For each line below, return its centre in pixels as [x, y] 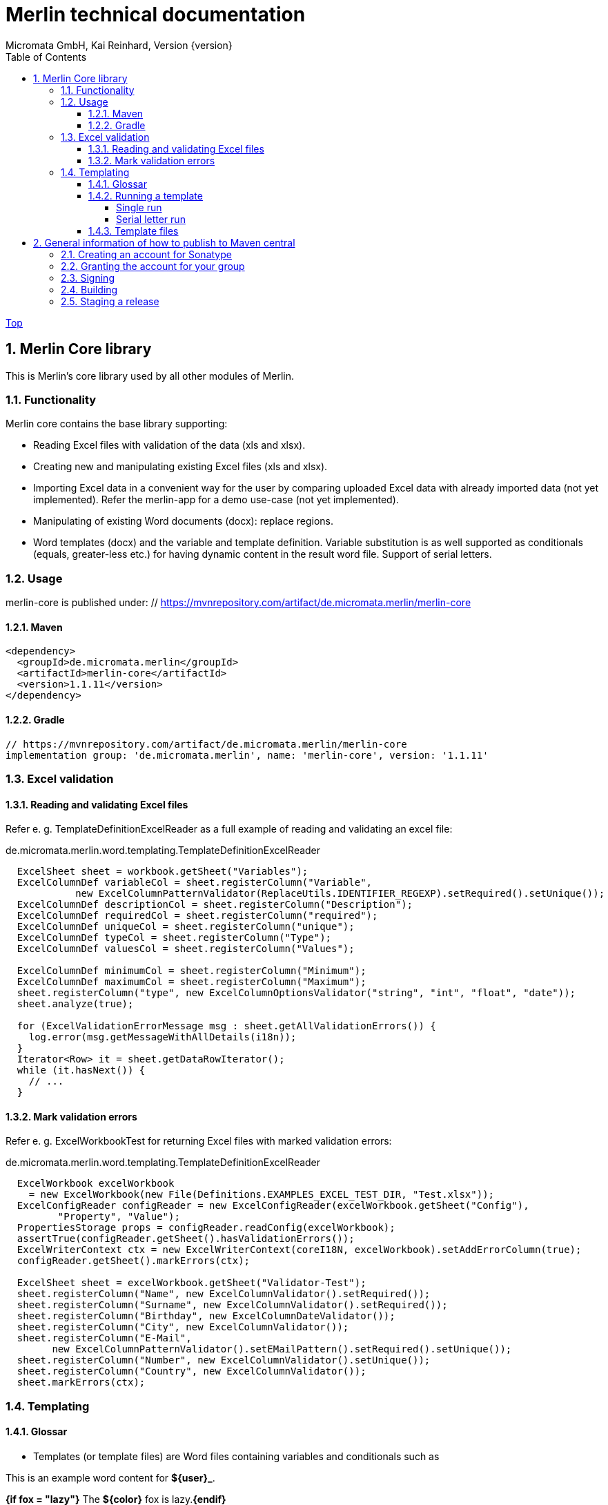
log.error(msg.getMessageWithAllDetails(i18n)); [163, 1037]
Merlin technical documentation [156, 14]
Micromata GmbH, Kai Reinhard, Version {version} [119, 45]
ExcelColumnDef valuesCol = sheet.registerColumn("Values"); [186, 949]
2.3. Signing [88, 278]
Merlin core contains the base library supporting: [117, 424]
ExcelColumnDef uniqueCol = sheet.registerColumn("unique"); [186, 927]
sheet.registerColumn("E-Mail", [104, 1338]
